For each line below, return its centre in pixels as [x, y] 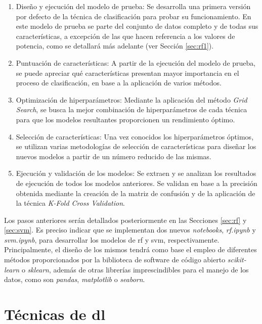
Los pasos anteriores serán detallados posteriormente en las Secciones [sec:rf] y [125, 220]
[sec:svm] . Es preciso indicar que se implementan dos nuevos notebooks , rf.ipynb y [130, 230]
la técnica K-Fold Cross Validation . [70, 203]
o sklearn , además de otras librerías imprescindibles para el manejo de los [135, 269]
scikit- [237, 260]
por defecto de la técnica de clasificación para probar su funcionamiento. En [134, 16]
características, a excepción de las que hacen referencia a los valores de [125, 36]
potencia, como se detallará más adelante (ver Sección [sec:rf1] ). [115, 46]
